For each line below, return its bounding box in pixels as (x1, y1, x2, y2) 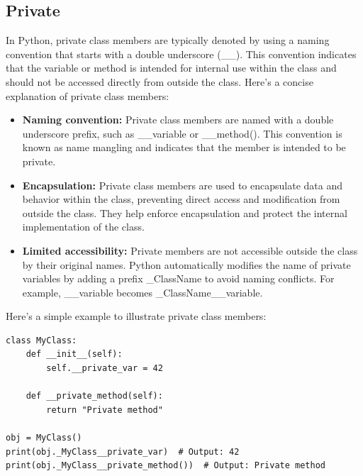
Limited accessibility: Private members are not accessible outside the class (22, 243, 358, 258)
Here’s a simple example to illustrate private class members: (6, 309, 267, 323)
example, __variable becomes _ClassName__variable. (22, 284, 263, 299)
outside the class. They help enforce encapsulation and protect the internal (22, 205, 347, 220)
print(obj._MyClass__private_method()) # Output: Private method (6, 460, 326, 471)
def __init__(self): (26, 349, 123, 360)
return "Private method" (46, 404, 163, 415)
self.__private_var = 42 (46, 363, 163, 374)
